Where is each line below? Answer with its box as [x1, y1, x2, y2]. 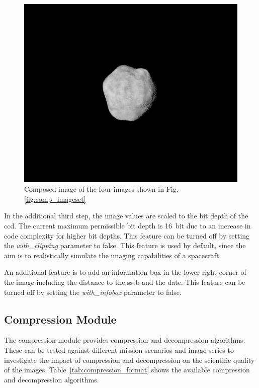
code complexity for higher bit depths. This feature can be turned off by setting [4, 230, 250, 241]
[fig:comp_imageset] [24, 193, 86, 204]
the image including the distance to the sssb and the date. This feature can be [4, 276, 245, 287]
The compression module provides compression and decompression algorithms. [4, 335, 245, 345]
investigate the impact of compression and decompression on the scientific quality [4, 354, 255, 365]
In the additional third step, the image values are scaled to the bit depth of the [4, 210, 248, 221]
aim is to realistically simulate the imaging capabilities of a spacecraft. [4, 250, 221, 260]
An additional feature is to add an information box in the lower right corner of [4, 267, 246, 277]
